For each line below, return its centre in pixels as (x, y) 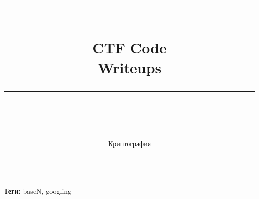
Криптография (129, 143)
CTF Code (129, 48)
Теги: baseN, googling (38, 191)
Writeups (129, 67)
